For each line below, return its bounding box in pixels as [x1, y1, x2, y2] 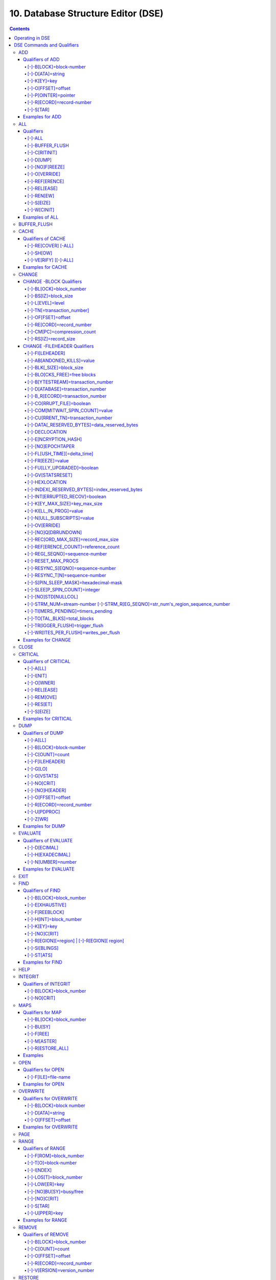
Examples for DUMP [23, 823, 66, 829]
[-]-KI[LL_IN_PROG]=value [27, 507, 83, 514]
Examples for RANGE [23, 1217, 67, 1223]
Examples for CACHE [23, 264, 67, 270]
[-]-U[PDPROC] [27, 809, 60, 815]
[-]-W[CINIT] [27, 207, 55, 213]
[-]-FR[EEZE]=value [27, 457, 69, 463]
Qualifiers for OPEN [23, 1066, 64, 1073]
